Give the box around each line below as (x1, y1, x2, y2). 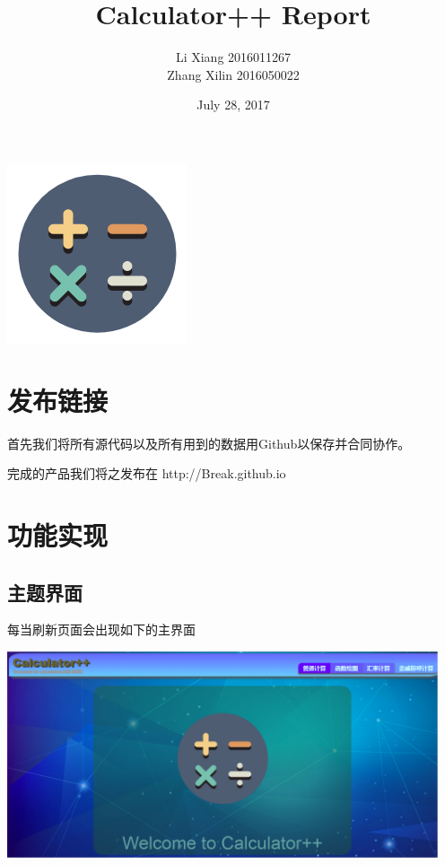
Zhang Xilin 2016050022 (167, 65, 300, 83)
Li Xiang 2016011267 (175, 48, 292, 66)
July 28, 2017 (196, 95, 270, 114)
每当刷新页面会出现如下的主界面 (7, 620, 196, 639)
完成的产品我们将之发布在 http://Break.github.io (7, 464, 286, 483)
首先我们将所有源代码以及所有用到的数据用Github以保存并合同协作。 (7, 433, 411, 452)
